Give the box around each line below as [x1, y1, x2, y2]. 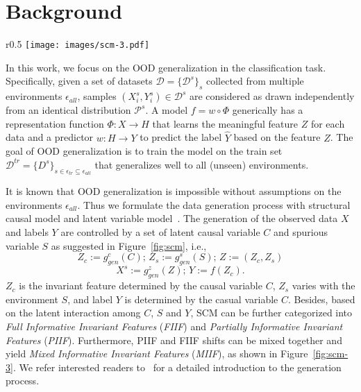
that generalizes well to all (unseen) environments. [94, 157, 309, 171]
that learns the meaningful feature [152, 116, 299, 130]
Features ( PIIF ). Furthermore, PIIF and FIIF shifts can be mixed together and [6, 332, 342, 347]
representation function [6, 116, 104, 130]
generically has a [232, 103, 303, 117]
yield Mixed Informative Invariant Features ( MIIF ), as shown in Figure [6, 346, 308, 361]
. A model [145, 103, 188, 117]
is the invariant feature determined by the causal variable [19, 278, 262, 293]
